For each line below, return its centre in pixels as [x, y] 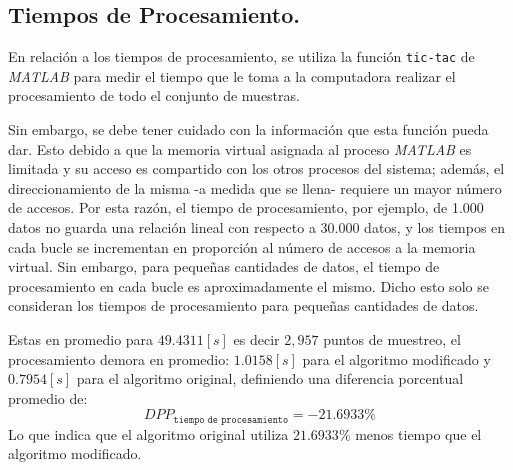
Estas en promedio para [81, 338]
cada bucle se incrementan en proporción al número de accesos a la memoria [242, 246]
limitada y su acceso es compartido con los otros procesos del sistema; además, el [256, 168]
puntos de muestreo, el [392, 338]
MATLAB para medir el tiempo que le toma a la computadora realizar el [232, 75]
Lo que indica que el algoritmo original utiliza [148, 433]
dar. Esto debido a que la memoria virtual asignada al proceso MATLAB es [240, 148]
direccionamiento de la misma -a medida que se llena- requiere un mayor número [255, 187]
